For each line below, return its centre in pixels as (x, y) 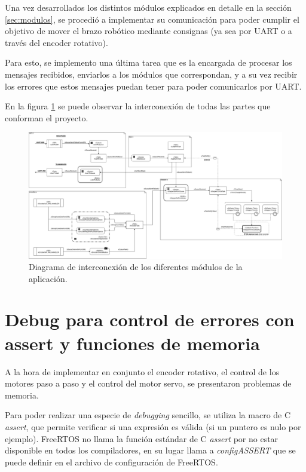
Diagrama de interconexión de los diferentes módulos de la (136, 267)
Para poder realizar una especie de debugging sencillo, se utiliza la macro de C (148, 415)
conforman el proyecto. (47, 117)
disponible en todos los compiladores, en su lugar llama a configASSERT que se (150, 450)
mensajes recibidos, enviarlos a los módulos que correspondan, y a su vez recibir (151, 74)
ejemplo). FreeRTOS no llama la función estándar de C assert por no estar (142, 438)
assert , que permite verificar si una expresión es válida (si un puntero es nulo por (153, 426)
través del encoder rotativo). (56, 42)
